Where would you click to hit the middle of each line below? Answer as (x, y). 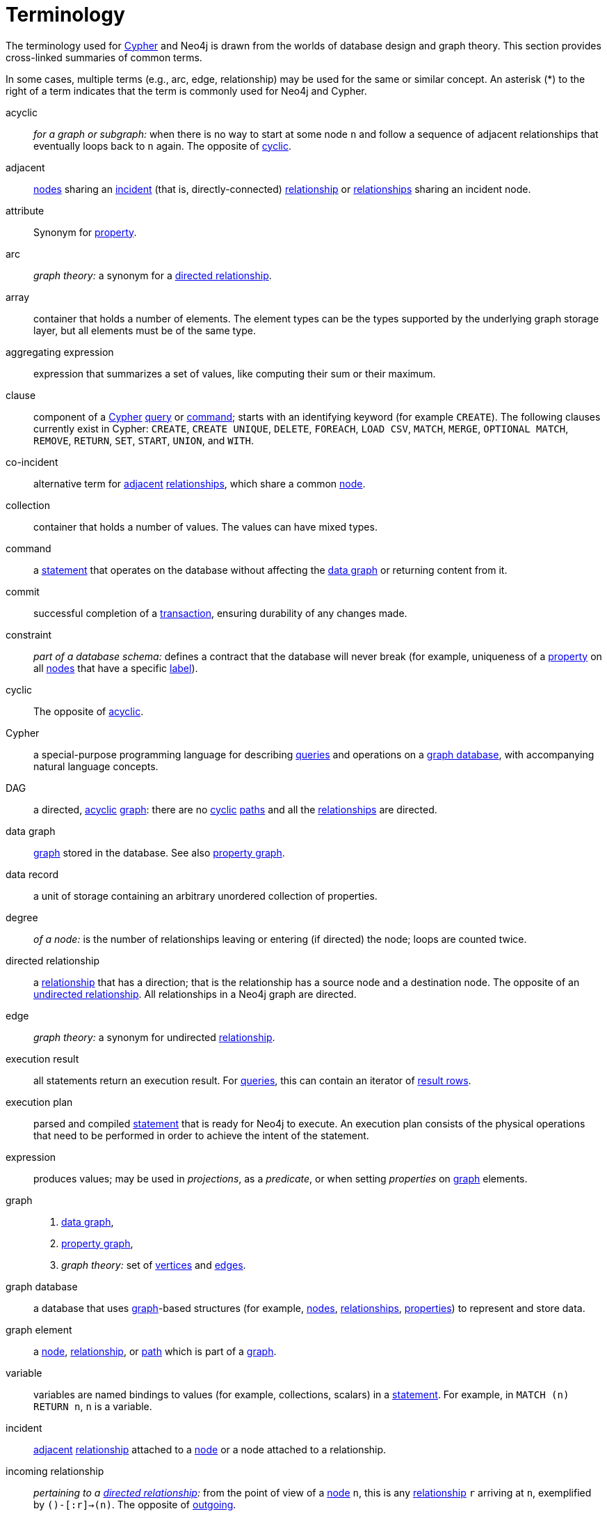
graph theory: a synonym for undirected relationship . (154, 1037)
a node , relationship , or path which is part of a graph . (155, 1351)
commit (23, 591)
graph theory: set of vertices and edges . (154, 1265)
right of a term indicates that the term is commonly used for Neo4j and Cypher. (186, 91)
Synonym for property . (85, 232)
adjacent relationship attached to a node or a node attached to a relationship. (210, 1449)
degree (22, 917)
